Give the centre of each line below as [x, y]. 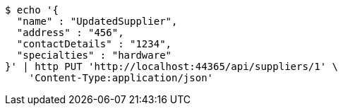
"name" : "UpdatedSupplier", [97, 21]
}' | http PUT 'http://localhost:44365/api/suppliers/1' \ [172, 66]
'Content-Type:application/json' [121, 78]
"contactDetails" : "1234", [94, 44]
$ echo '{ [32, 10]
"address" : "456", [70, 33]
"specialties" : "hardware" [94, 55]
